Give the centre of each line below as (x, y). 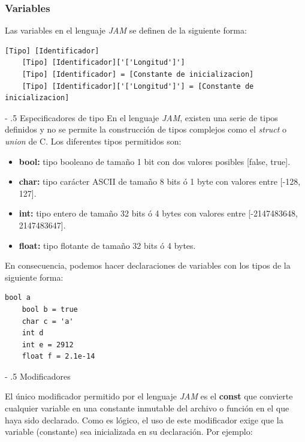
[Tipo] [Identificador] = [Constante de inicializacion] (138, 74)
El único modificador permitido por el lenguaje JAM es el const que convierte (149, 396)
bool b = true (50, 309)
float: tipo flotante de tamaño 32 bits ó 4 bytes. (107, 245)
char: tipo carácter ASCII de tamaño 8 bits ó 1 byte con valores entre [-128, (160, 181)
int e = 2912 (48, 345)
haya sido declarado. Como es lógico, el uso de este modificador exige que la (144, 420)
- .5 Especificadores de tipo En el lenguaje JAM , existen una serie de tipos (141, 117)
